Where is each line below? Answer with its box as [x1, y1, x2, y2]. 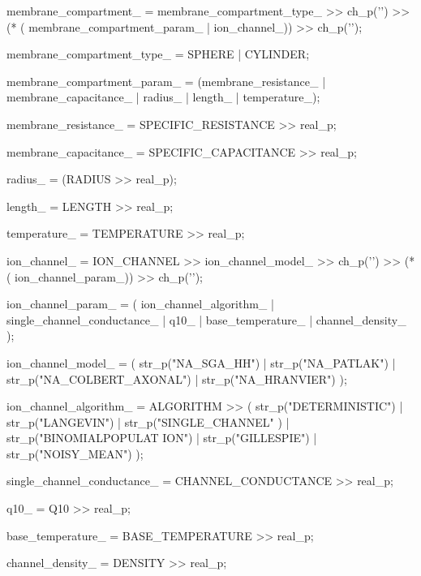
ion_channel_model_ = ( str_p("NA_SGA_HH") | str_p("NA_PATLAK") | [6, 354, 396, 371]
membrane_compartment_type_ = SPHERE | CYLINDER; [6, 45, 310, 62]
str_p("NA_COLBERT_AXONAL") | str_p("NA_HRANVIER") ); [6, 370, 347, 387]
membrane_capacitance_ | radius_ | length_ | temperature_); [6, 88, 320, 105]
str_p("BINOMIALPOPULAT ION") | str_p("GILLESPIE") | [6, 429, 317, 446]
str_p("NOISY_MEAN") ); [6, 445, 144, 462]
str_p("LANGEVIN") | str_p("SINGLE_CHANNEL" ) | [6, 413, 290, 430]
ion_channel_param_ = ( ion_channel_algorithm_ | [6, 295, 274, 312]
